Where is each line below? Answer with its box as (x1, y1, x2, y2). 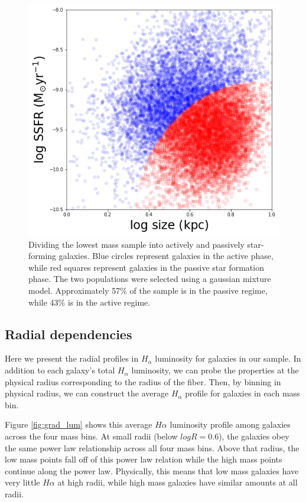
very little (5, 476, 40, 488)
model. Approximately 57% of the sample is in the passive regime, (28, 284, 268, 297)
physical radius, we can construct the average (5, 387, 169, 399)
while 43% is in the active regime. (28, 296, 151, 308)
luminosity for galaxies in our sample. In (155, 352, 301, 365)
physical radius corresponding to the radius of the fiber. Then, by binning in (5, 375, 281, 388)
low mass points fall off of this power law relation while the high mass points (5, 453, 282, 465)
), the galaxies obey (219, 430, 289, 442)
